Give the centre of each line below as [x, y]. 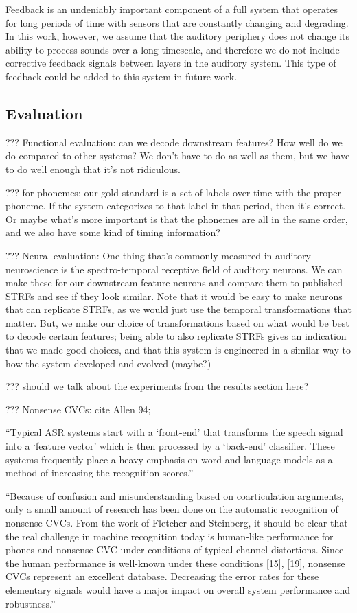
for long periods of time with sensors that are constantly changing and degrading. [177, 22]
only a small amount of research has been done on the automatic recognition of [172, 509]
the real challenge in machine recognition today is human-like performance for [170, 536]
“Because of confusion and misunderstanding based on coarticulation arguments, [175, 495]
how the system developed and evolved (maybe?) [108, 363]
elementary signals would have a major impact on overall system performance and [178, 589]
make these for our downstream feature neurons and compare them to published [174, 282]
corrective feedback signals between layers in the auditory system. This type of [171, 63]
